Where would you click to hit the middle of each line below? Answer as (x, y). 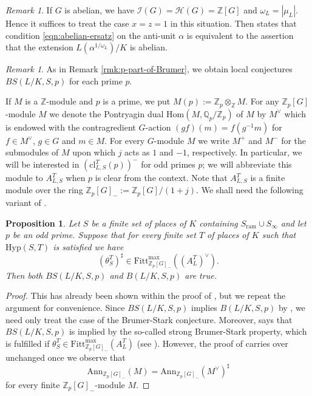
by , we (292, 307)
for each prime (96, 80)
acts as (137, 152)
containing (219, 223)
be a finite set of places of (139, 223)
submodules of (32, 152)
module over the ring (44, 190)
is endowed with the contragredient (71, 127)
